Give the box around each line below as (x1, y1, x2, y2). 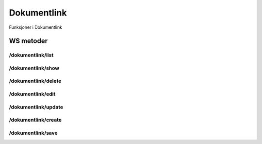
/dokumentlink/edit (9, 90, 56, 97)
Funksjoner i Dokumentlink (9, 24, 63, 30)
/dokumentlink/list (9, 52, 54, 58)
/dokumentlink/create (9, 117, 62, 124)
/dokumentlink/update (9, 104, 64, 110)
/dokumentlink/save (9, 129, 58, 136)
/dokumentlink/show (9, 65, 60, 72)
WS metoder (9, 37, 48, 45)
